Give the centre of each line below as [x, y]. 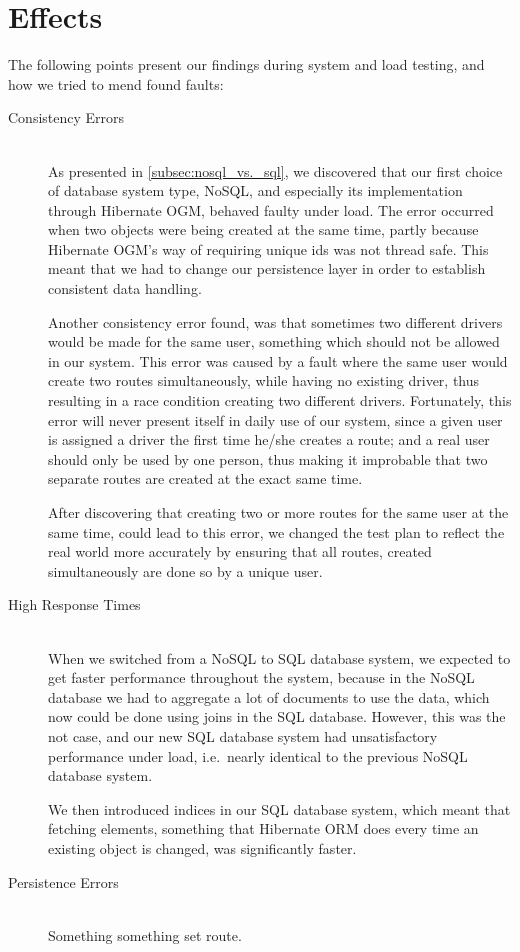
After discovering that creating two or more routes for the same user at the [278, 512]
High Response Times [74, 604]
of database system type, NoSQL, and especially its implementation [255, 190]
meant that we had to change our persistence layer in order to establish [267, 268]
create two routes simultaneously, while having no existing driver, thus [264, 380]
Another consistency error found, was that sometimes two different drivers [275, 321]
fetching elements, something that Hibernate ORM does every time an [263, 828]
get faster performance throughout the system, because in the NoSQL [261, 677]
